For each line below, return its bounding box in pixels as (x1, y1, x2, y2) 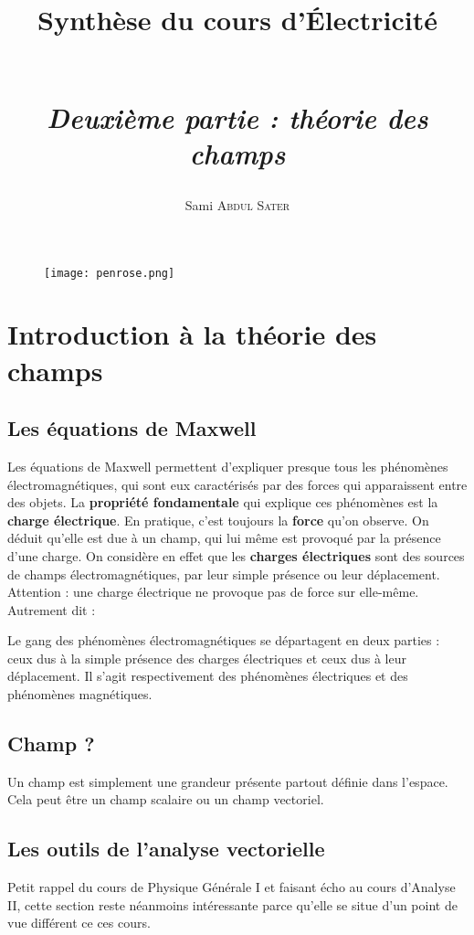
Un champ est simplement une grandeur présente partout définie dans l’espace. (7, 771, 448, 791)
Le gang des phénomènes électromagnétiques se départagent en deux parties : (7, 631, 440, 650)
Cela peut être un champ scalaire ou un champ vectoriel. (7, 790, 324, 809)
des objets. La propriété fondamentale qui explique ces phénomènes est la (7, 493, 438, 512)
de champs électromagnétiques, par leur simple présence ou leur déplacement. (7, 564, 440, 583)
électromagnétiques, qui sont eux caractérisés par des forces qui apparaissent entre (7, 474, 468, 494)
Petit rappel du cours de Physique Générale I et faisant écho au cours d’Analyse (7, 877, 456, 897)
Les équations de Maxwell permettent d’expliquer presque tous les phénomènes (7, 456, 448, 475)
